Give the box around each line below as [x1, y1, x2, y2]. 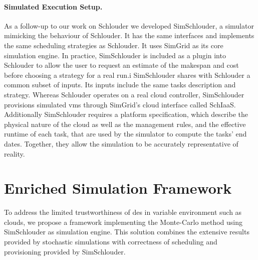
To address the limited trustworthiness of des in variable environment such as [4, 207, 242, 217]
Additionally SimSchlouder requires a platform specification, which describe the [4, 109, 248, 119]
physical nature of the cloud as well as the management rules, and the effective [4, 118, 246, 129]
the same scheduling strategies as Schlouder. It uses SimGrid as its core [4, 40, 223, 50]
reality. [4, 148, 25, 159]
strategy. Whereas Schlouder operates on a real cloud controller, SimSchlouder [4, 89, 244, 99]
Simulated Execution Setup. [4, 1, 103, 12]
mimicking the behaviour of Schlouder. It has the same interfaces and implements [4, 30, 254, 41]
